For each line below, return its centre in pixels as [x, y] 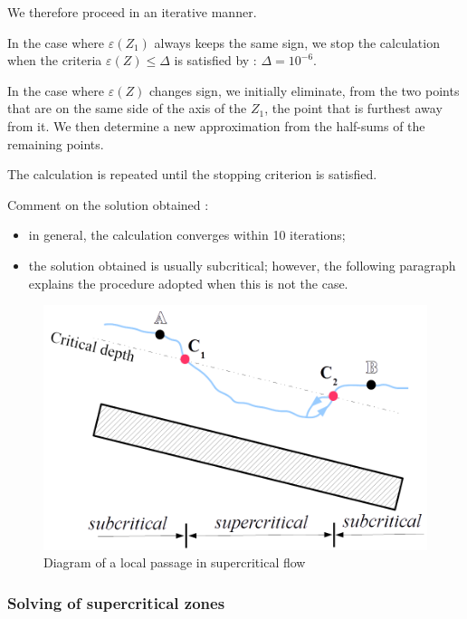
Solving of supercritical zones [116, 602]
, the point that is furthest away [353, 108]
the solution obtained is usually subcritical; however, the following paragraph [242, 265]
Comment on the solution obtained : [108, 204]
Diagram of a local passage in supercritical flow [175, 562]
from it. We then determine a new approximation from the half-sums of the [216, 125]
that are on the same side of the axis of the [127, 108]
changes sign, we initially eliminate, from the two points [304, 90]
